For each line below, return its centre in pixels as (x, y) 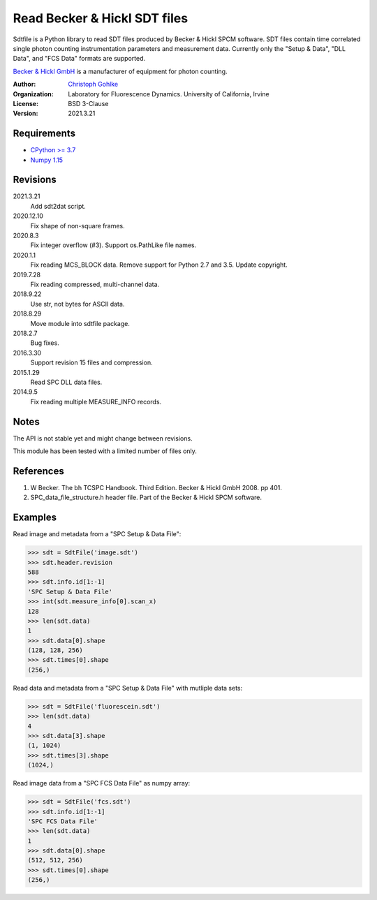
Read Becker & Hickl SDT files (101, 18)
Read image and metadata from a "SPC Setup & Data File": (97, 534)
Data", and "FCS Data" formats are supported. (79, 59)
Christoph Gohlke (93, 84)
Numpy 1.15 (46, 160)
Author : (24, 84)
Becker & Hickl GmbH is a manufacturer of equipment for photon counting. (120, 71)
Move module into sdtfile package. (80, 323)
